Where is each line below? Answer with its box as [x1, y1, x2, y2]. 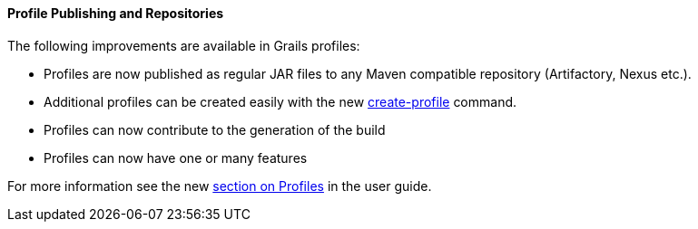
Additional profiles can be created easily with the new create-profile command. [44, 93, 517, 110]
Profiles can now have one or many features [44, 149, 308, 166]
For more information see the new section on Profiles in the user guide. [7, 177, 432, 194]
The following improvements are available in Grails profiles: [7, 37, 360, 53]
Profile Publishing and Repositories [7, 5, 224, 21]
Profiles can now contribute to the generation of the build [44, 121, 386, 138]
